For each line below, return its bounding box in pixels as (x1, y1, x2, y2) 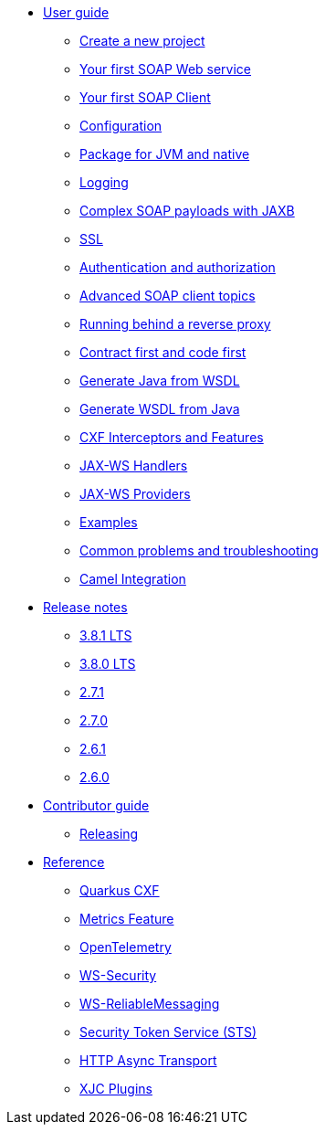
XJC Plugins (79, 1081, 152, 1096)
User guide (43, 5, 110, 20)
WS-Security (79, 968, 157, 983)
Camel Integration (79, 571, 186, 587)
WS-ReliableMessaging (79, 996, 220, 1011)
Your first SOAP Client (79, 90, 211, 105)
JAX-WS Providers (79, 486, 191, 502)
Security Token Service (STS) (79, 1024, 257, 1040)
